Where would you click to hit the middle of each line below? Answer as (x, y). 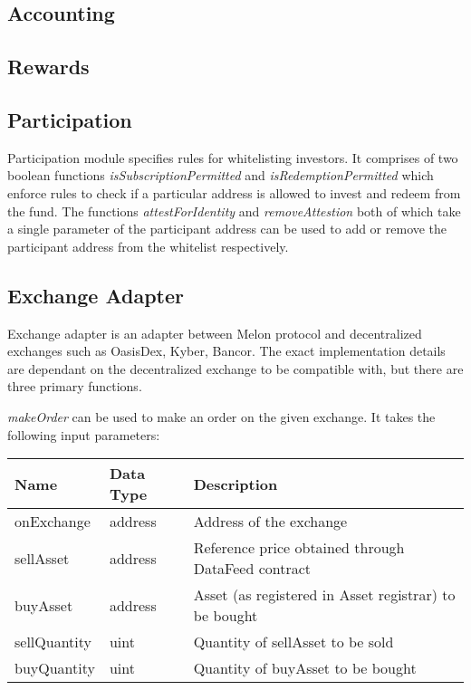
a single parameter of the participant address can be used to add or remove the (227, 229)
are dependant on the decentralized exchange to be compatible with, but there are (235, 368)
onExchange (53, 522)
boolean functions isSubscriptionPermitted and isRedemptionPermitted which (221, 175)
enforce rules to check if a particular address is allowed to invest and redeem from (234, 192)
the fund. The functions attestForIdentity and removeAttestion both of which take (234, 211)
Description (235, 484)
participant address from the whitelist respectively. (148, 246)
